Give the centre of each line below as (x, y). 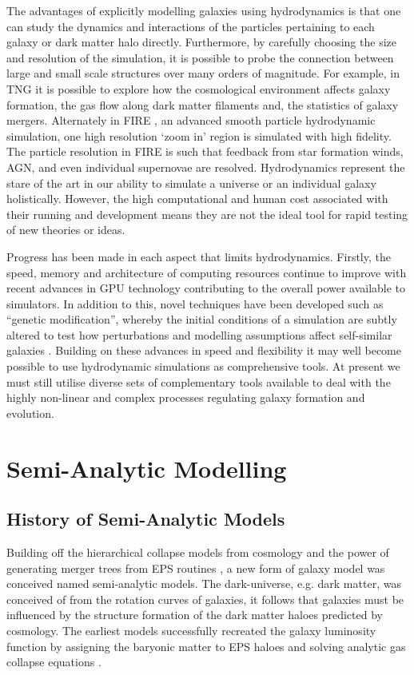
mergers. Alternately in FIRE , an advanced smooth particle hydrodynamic (191, 120)
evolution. (30, 413)
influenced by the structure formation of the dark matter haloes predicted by (195, 615)
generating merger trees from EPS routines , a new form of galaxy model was (196, 568)
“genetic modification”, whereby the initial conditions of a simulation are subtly (202, 319)
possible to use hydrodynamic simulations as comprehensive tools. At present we (203, 366)
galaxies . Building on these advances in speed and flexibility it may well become (204, 350)
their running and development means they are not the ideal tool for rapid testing (207, 214)
